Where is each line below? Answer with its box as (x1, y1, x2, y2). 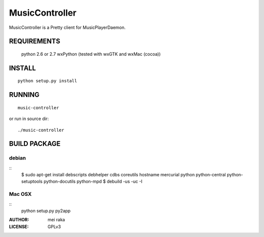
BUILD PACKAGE (9, 140, 61, 148)
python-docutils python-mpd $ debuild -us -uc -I (43, 179, 143, 185)
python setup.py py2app (21, 208, 71, 214)
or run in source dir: (9, 116, 49, 122)
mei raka (47, 217, 66, 223)
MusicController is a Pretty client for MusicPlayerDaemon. (9, 24, 126, 30)
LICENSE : (9, 223, 29, 230)
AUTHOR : (9, 217, 29, 223)
